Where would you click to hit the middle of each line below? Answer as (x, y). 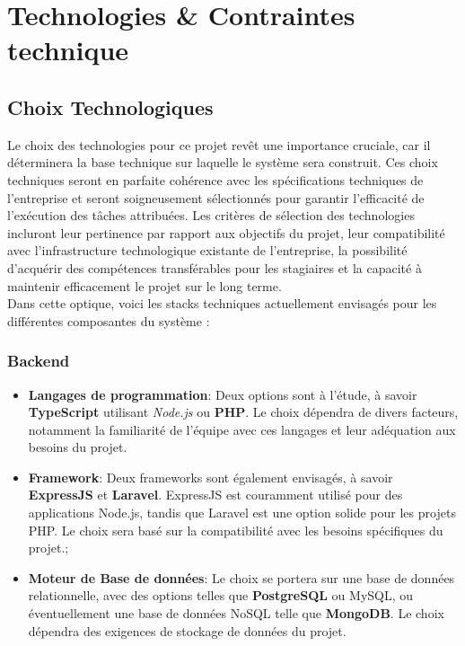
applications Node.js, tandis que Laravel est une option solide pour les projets (242, 513)
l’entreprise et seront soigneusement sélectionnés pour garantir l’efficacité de (216, 197)
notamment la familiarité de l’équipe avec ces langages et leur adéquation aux (242, 429)
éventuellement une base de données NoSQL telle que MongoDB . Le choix (236, 613)
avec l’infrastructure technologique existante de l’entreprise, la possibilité (207, 250)
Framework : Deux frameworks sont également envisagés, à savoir (211, 477)
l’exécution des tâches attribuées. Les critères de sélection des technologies (211, 215)
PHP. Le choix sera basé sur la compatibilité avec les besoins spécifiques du (236, 530)
